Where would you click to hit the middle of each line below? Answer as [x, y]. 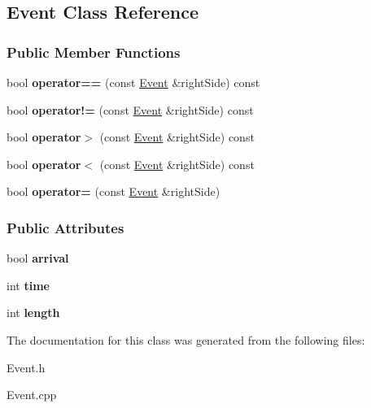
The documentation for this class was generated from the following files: [186, 339]
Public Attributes [65, 227]
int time [28, 285]
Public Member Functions [94, 52]
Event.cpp [32, 395]
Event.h [26, 367]
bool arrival [38, 258]
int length [33, 313]
